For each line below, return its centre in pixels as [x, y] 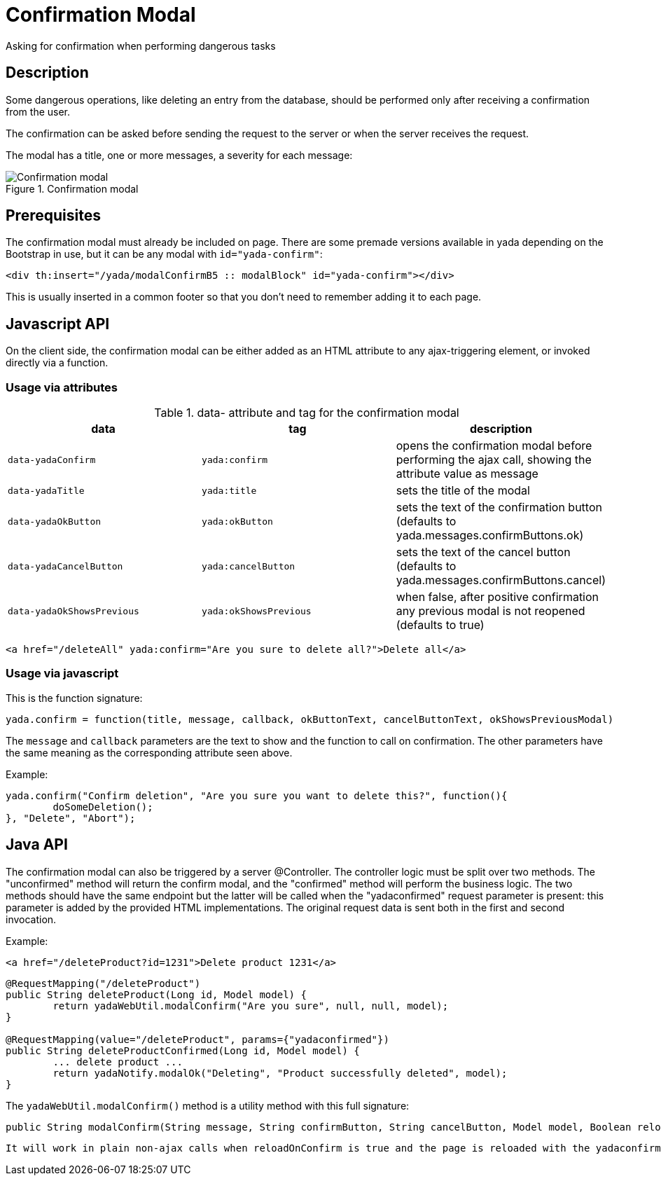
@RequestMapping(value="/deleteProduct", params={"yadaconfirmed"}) [197, 1039]
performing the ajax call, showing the [494, 460]
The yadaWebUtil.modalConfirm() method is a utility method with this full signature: [208, 1105]
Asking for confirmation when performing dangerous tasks [141, 46]
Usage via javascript [62, 674]
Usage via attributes [62, 387]
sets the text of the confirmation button [499, 507]
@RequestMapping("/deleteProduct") [103, 983]
